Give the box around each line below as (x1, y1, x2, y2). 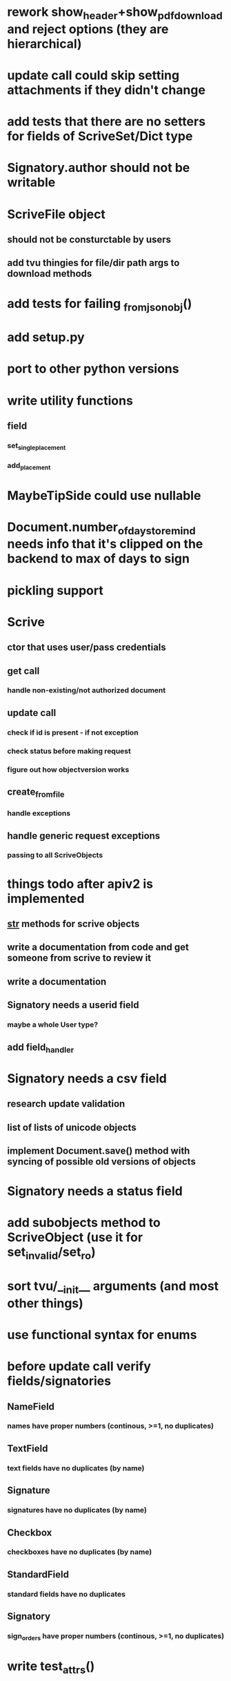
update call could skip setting (7, 67, 180, 83)
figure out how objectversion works (7, 764, 130, 774)
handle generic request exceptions (7, 830, 161, 842)
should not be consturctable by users (7, 233, 171, 245)
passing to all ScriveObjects (7, 851, 103, 860)
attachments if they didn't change (7, 82, 205, 97)
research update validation (7, 1098, 125, 1110)
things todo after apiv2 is (7, 876, 154, 891)
